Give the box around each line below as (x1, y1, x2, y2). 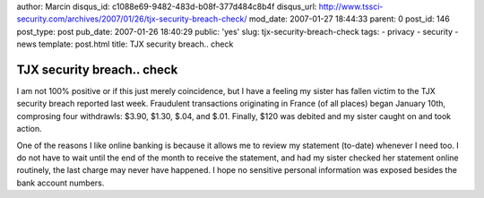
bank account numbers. (16, 177, 105, 188)
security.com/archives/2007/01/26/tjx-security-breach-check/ (16, 13, 247, 24)
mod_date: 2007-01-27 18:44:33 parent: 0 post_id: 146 (248, 13, 450, 24)
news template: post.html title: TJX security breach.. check (16, 39, 234, 49)
